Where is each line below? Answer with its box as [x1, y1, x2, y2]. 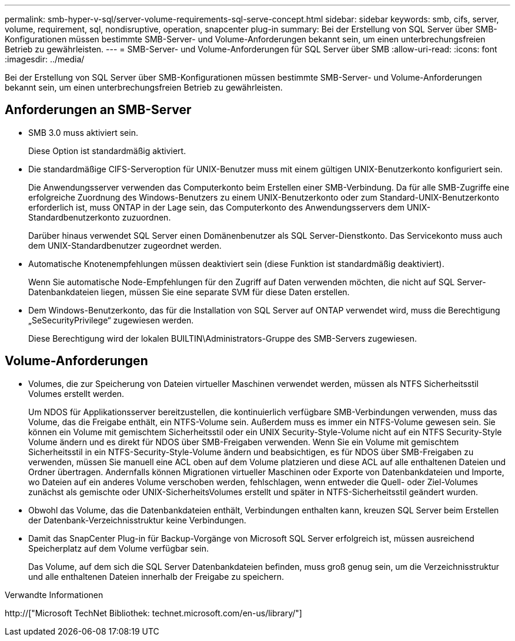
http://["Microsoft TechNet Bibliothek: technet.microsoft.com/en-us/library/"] [5, 607, 302, 618]
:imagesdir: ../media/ [5, 54, 85, 64]
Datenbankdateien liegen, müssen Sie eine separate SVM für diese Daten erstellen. [28, 286, 350, 297]
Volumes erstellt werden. [28, 388, 125, 399]
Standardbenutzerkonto [28, 212, 120, 222]
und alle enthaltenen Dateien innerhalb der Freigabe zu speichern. [28, 571, 284, 582]
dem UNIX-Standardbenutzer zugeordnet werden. [28, 240, 222, 251]
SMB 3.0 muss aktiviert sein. [28, 127, 138, 138]
